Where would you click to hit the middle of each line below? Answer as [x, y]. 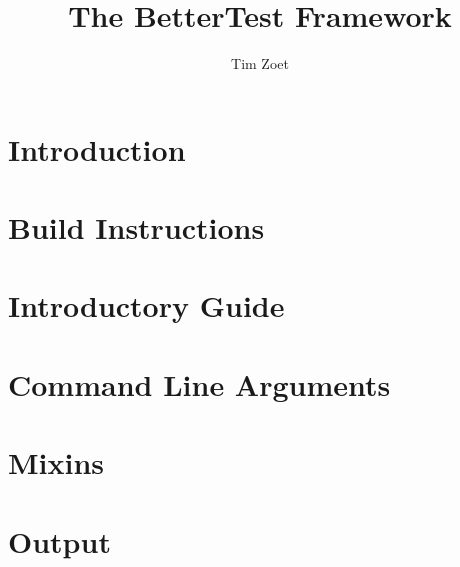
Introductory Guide [146, 305]
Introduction [97, 148]
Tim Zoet [260, 63]
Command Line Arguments [199, 383]
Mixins [56, 462]
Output [59, 540]
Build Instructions [136, 227]
